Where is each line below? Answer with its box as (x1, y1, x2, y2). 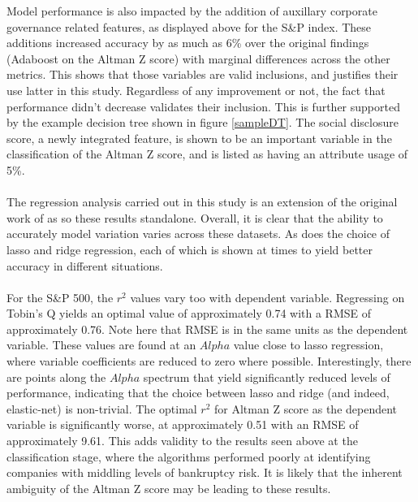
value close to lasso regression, (233, 336, 384, 353)
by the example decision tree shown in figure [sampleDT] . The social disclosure (6, 114, 399, 131)
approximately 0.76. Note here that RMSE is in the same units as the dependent (6, 320, 408, 337)
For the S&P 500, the (6, 288, 114, 305)
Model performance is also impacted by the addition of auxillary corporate (6, 2, 377, 19)
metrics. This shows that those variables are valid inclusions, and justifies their (6, 66, 399, 83)
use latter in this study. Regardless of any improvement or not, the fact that (6, 81, 386, 98)
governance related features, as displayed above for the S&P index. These (6, 18, 372, 35)
